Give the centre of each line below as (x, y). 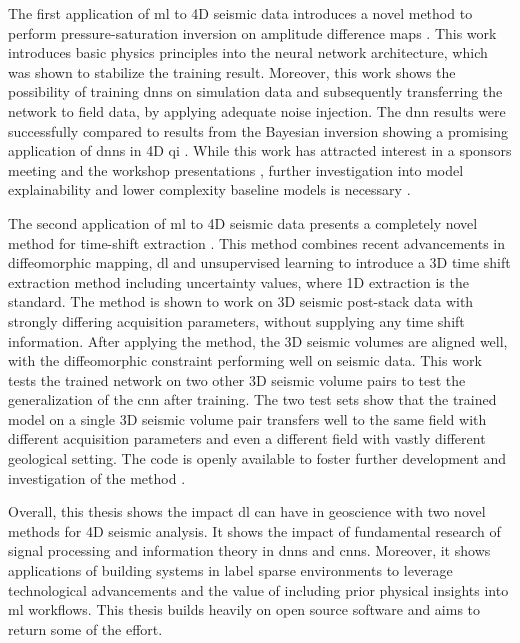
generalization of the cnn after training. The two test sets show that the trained (252, 399)
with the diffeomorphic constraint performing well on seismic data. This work (245, 360)
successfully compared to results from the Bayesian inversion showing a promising (258, 130)
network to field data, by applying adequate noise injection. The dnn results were (257, 110)
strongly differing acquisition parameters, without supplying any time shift (236, 320)
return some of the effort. (85, 628)
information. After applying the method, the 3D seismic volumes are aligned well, (258, 340)
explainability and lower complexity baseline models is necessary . (209, 189)
